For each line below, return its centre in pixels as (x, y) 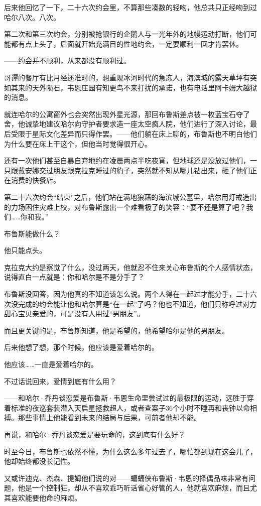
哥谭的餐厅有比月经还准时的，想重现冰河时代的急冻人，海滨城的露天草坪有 (127, 77)
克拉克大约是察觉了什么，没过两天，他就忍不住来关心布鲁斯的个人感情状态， (130, 267)
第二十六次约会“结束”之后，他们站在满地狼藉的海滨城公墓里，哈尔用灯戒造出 (130, 197)
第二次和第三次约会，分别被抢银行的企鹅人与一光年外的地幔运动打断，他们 (127, 34)
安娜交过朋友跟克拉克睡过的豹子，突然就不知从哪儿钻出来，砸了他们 (137, 170)
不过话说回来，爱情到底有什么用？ (60, 381)
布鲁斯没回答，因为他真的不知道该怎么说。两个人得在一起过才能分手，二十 (127, 294)
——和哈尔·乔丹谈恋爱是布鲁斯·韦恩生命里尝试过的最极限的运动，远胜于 (125, 398)
